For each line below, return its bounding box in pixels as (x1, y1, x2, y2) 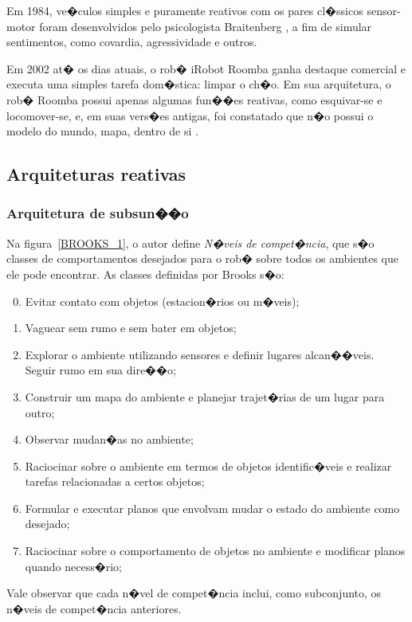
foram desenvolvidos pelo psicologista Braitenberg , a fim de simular (39, 18, 372, 34)
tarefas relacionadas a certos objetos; (25, 473, 205, 490)
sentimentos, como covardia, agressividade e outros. (6, 33, 257, 50)
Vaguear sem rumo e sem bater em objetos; (25, 319, 237, 336)
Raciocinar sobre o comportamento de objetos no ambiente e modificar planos (25, 542, 406, 559)
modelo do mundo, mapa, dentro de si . (6, 123, 198, 139)
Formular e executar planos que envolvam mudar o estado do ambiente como (25, 499, 400, 516)
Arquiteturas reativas (6, 162, 186, 186)
